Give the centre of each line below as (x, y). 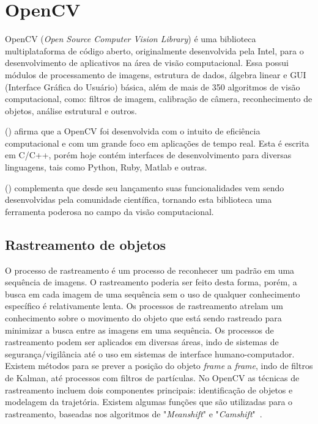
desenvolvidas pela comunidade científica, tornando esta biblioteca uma (139, 199)
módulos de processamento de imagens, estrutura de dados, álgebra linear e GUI (156, 74)
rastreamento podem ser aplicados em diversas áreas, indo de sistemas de (142, 342)
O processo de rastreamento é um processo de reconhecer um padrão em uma (150, 270)
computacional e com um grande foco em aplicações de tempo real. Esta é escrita (157, 143)
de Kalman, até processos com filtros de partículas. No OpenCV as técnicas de (152, 377)
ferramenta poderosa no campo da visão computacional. (109, 211)
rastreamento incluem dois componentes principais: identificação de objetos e (149, 389)
